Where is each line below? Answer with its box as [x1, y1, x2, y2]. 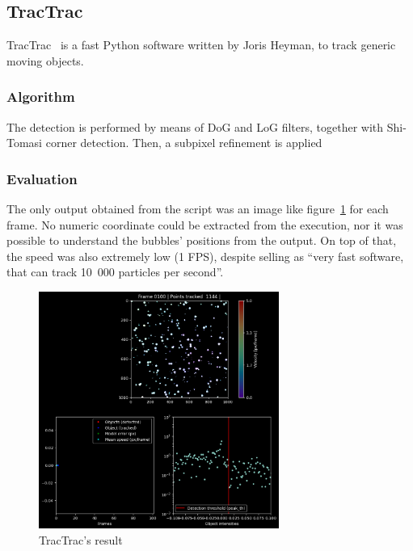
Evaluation [6, 168, 78, 188]
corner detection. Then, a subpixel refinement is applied [45, 134, 322, 151]
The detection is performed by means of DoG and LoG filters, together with [6, 118, 384, 135]
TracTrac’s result [39, 531, 123, 548]
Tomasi [6, 134, 43, 151]
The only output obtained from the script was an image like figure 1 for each [6, 200, 389, 217]
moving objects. [6, 52, 84, 69]
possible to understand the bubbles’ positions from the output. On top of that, [6, 232, 397, 249]
